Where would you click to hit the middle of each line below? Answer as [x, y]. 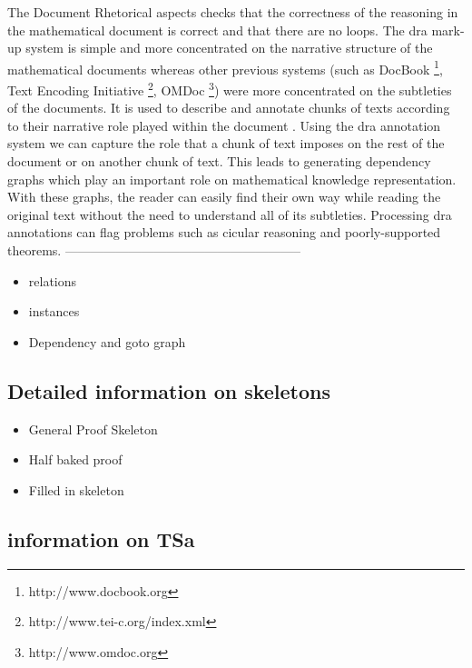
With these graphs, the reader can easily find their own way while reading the [224, 197]
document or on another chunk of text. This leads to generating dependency [219, 161]
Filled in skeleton [76, 489]
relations [53, 280]
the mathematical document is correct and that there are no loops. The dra [217, 30]
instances [54, 311]
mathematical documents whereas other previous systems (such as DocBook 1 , [225, 67]
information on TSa [101, 538]
